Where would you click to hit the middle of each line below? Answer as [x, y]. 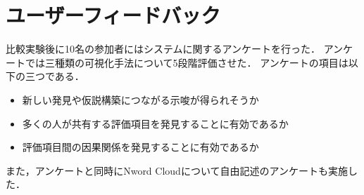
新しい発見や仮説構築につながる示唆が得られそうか [140, 99]
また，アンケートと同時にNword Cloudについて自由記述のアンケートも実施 [177, 170]
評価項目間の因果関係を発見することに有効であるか [140, 147]
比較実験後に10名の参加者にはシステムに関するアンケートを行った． [163, 49]
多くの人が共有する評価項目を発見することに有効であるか [155, 123]
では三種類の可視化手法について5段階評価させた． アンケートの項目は [187, 62]
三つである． [55, 76]
